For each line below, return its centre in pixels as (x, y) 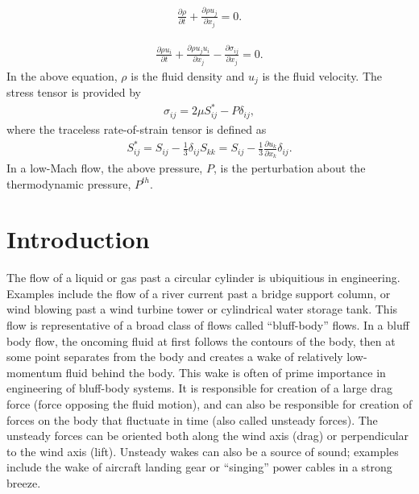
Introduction (78, 239)
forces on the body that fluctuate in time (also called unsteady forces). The (192, 419)
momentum (34, 372)
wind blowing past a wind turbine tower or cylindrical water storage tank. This (202, 309)
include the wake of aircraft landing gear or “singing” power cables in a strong (199, 467)
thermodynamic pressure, (69, 183)
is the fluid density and (188, 75)
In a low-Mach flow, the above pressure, (105, 167)
